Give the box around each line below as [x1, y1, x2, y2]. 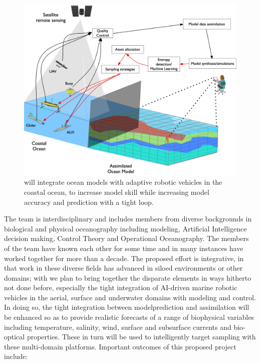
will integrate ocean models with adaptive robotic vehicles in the [24, 177, 222, 187]
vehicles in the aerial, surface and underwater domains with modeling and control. [4, 292, 256, 302]
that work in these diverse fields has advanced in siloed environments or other [4, 263, 243, 273]
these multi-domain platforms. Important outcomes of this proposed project [4, 341, 236, 351]
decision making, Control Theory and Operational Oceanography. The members [4, 233, 249, 244]
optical [4, 331, 25, 342]
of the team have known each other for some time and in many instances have [4, 243, 243, 253]
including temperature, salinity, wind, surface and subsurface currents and [4, 321, 231, 332]
